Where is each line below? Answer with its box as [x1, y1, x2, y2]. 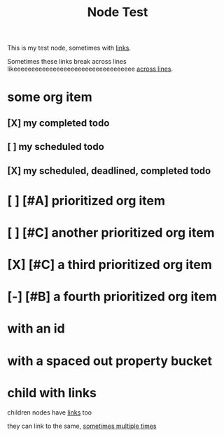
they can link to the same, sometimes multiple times [7, 422, 157, 430]
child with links [7, 384, 97, 401]
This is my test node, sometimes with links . [7, 43, 132, 53]
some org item [7, 89, 92, 105]
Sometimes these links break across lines [7, 57, 127, 66]
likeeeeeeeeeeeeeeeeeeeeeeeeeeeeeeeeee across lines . [7, 64, 174, 74]
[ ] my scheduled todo [7, 141, 105, 153]
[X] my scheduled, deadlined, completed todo [7, 165, 211, 176]
